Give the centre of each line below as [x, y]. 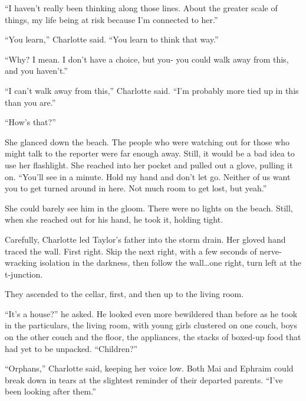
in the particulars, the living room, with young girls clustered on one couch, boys [151, 325]
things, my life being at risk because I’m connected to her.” [111, 19]
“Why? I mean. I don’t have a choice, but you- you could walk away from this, [147, 59]
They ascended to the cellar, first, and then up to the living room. [124, 294]
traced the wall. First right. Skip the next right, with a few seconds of [131, 251]
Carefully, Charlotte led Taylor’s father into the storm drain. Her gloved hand [145, 239]
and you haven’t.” [36, 71]
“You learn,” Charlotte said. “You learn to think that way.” [112, 39]
